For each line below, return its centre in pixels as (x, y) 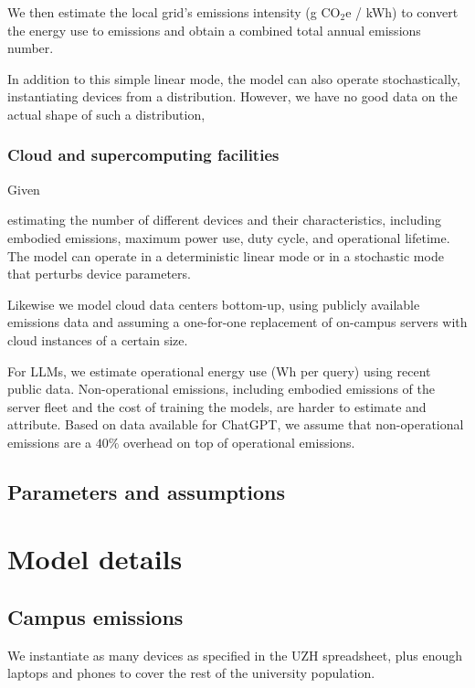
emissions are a (50, 442)
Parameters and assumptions (146, 491)
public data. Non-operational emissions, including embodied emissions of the (221, 389)
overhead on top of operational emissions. (239, 442)
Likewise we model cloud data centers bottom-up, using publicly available (214, 304)
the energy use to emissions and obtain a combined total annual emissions (214, 30)
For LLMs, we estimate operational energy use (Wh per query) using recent (219, 370)
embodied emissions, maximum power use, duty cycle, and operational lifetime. (229, 237)
